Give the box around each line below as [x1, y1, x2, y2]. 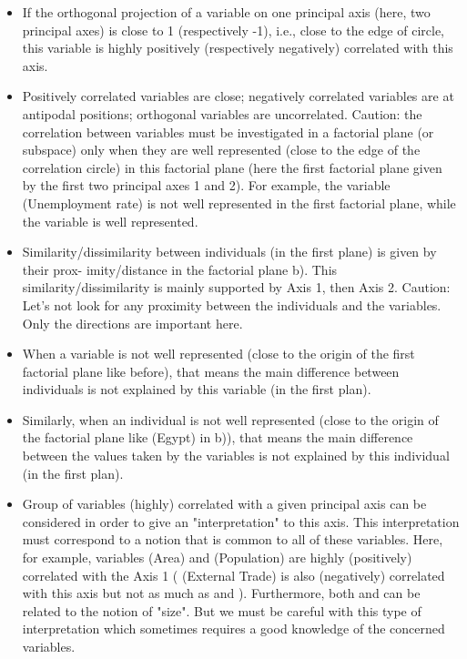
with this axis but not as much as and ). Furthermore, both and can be [22, 583, 421, 603]
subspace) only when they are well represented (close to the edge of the [22, 140, 421, 159]
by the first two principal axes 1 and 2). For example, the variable [22, 176, 391, 195]
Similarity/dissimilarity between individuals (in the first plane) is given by [22, 242, 437, 261]
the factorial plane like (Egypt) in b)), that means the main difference [22, 428, 413, 447]
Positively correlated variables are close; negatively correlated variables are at [22, 86, 454, 106]
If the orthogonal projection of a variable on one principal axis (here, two [22, 3, 431, 21]
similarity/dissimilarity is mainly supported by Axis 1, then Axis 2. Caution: [22, 278, 451, 297]
